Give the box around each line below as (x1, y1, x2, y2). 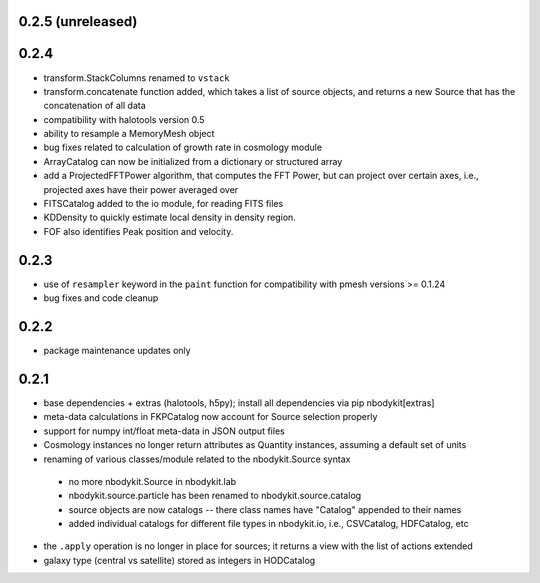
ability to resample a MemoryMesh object (43, 128, 215, 140)
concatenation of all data (43, 100, 147, 112)
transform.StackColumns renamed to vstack (43, 71, 230, 84)
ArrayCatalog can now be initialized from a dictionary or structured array (43, 155, 343, 167)
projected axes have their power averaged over (43, 183, 239, 195)
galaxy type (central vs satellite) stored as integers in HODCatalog (43, 554, 316, 566)
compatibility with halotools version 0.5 (43, 113, 205, 125)
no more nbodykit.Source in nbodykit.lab (68, 475, 237, 487)
